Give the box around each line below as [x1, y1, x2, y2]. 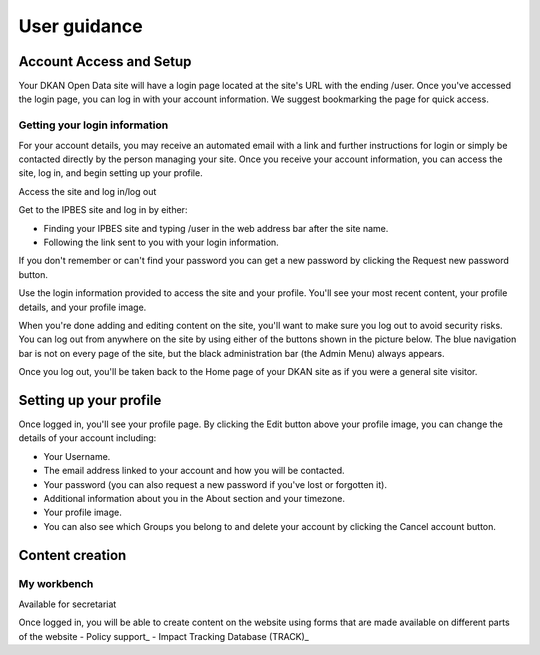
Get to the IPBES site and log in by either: [18, 204, 188, 216]
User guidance [18, 15, 144, 37]
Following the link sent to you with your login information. [43, 236, 279, 248]
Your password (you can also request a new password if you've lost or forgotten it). [43, 478, 387, 490]
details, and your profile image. [18, 301, 147, 313]
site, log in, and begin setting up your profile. [18, 167, 204, 179]
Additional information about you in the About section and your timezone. [43, 492, 345, 504]
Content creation [18, 546, 127, 564]
